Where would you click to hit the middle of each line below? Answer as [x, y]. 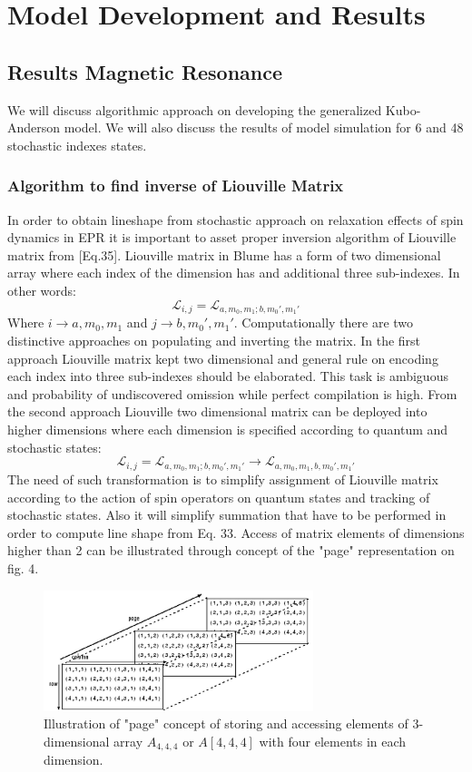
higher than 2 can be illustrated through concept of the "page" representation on [231, 550]
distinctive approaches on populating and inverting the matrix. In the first [214, 340]
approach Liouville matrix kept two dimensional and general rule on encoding [223, 358]
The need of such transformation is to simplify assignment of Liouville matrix [223, 479]
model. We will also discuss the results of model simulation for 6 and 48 [264, 127]
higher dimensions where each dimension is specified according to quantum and [228, 429]
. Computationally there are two [324, 322]
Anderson [34, 127]
